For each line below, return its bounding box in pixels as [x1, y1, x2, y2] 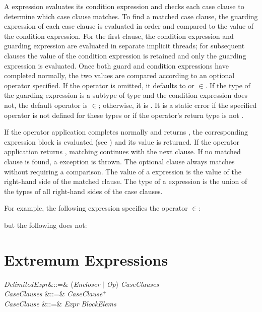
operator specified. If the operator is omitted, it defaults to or [4, 80, 194, 90]
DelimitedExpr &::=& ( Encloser [4, 278, 100, 289]
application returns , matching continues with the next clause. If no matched [4, 146, 241, 157]
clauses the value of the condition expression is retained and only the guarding [4, 50, 246, 60]
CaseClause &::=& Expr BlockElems [4, 298, 116, 308]
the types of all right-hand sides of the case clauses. [4, 185, 163, 196]
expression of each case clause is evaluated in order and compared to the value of [4, 21, 254, 31]
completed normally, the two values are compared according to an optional [4, 70, 235, 81]
